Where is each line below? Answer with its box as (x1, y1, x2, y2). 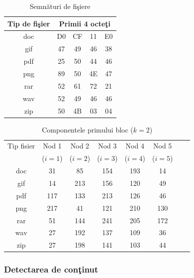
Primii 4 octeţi (59, 18, 111, 28)
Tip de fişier (7, 18, 50, 28)
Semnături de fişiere (30, 1, 91, 11)
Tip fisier (7, 140, 35, 151)
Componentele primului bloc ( (42, 124, 133, 135)
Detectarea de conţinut (4, 263, 98, 276)
